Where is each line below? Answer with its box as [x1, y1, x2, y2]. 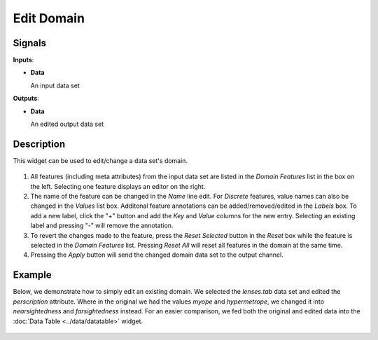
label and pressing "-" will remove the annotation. [30, 221, 174, 230]
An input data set [30, 81, 80, 90]
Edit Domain [13, 10, 85, 26]
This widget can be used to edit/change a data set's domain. [13, 156, 188, 164]
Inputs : [13, 56, 34, 64]
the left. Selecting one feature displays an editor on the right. [30, 182, 206, 190]
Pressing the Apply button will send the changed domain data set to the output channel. [30, 250, 283, 259]
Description [13, 138, 66, 150]
